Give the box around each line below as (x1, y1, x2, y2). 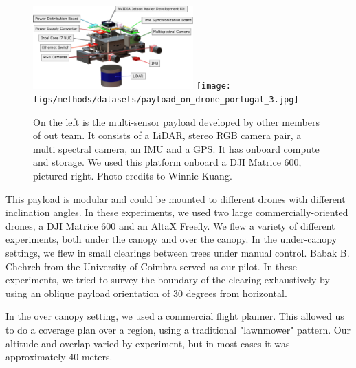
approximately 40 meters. (5, 349, 113, 364)
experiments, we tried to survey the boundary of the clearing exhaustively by (5, 272, 330, 287)
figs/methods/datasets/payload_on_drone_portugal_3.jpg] (33, 95, 299, 105)
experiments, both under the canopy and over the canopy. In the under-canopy (5, 232, 337, 246)
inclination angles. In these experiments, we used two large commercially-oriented (5, 205, 348, 219)
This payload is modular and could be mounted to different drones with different (5, 191, 346, 206)
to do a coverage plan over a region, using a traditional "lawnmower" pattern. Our (5, 323, 351, 336)
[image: (196, 81, 231, 91)
